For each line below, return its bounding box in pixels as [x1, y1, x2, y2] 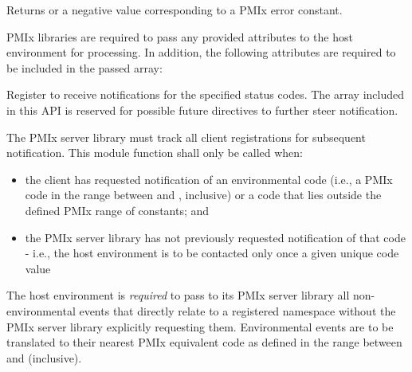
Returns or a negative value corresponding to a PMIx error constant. [6, 2, 343, 18]
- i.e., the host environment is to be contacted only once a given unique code [25, 245, 399, 261]
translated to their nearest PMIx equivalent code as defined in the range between [6, 334, 402, 350]
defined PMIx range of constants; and [25, 202, 210, 218]
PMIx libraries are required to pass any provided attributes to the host [6, 28, 353, 45]
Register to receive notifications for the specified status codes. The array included [6, 86, 404, 103]
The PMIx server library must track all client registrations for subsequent [6, 128, 366, 145]
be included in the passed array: [6, 59, 163, 76]
